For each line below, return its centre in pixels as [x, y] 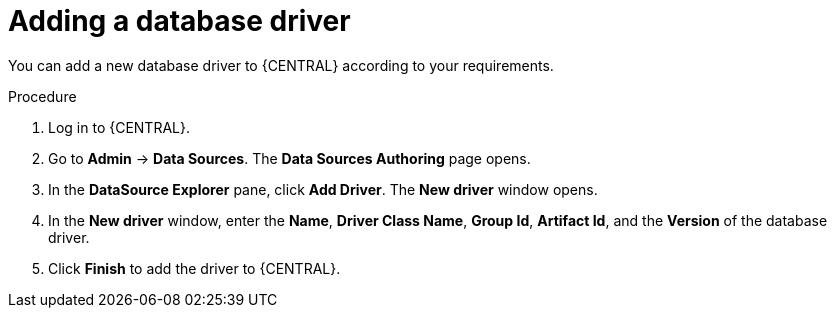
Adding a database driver [179, 21]
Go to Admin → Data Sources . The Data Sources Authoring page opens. [289, 158]
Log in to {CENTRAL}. [119, 127]
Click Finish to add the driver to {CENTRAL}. [194, 268]
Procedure [42, 96]
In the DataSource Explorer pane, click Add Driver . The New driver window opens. [323, 189]
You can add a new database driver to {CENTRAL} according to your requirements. [281, 65]
